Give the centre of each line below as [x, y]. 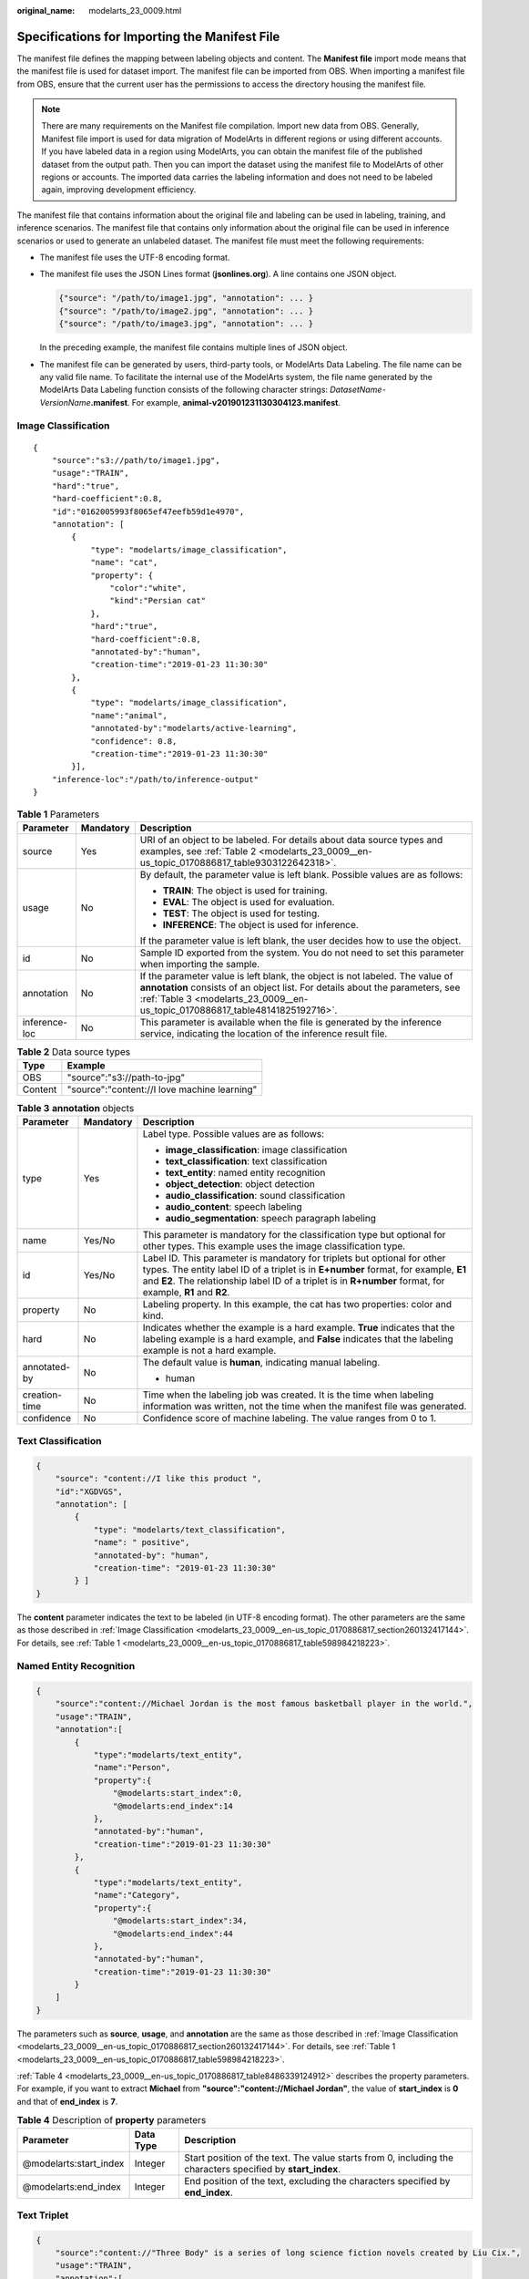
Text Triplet [43, 2215]
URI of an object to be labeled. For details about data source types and [291, 840]
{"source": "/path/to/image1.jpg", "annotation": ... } [186, 298]
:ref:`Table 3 [166, 998]
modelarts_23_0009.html [135, 10]
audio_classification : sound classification [255, 1195]
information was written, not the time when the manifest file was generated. [305, 1406]
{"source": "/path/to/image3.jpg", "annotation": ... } [186, 324]
